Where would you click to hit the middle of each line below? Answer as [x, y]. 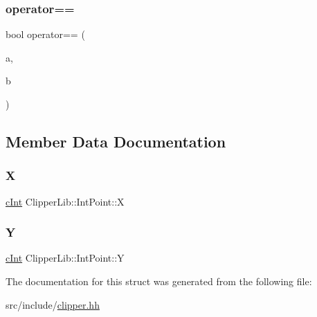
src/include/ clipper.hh [53, 304]
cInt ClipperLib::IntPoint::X [65, 201]
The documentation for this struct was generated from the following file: [159, 281]
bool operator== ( [45, 34]
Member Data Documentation [116, 141]
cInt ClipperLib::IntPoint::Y [65, 258]
